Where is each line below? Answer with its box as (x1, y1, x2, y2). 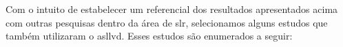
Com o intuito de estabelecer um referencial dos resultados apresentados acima (6, 2, 338, 16)
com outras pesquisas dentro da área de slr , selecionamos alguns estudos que (6, 15, 328, 29)
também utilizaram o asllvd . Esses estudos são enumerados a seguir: (6, 29, 293, 43)
